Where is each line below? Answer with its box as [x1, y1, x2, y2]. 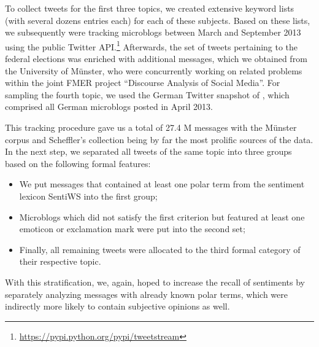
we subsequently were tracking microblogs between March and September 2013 [5, 26, 301, 39]
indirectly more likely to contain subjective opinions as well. [5, 300, 230, 313]
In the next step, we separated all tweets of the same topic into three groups [5, 145, 292, 158]
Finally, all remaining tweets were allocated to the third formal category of [19, 243, 301, 255]
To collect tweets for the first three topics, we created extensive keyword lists [5, 2, 294, 14]
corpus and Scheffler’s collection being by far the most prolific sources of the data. [5, 133, 313, 146]
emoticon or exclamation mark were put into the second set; [19, 222, 245, 235]
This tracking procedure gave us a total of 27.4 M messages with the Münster [5, 121, 297, 133]
